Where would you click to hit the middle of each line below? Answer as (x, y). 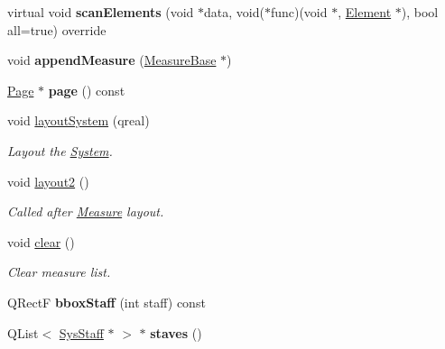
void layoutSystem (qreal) (79, 120)
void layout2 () (48, 181)
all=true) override (57, 29)
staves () (176, 332)
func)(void (299, 12)
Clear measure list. (59, 272)
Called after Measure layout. (86, 211)
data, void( (234, 12)
